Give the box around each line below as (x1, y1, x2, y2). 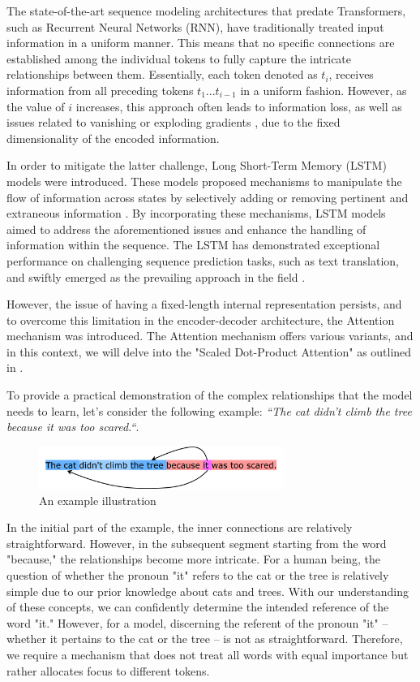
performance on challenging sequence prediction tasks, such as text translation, (6, 252, 400, 269)
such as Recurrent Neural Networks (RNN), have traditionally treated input (6, 18, 384, 35)
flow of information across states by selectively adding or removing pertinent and (6, 188, 409, 205)
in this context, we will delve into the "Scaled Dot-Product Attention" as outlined (6, 343, 412, 360)
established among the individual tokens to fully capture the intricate (6, 50, 352, 67)
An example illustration (39, 491, 156, 508)
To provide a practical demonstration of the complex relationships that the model (6, 386, 413, 404)
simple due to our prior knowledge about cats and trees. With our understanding (6, 582, 409, 599)
